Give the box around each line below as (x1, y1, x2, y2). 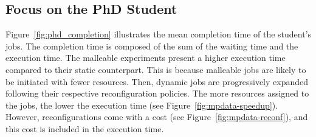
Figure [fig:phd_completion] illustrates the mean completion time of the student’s (5, 28, 312, 40)
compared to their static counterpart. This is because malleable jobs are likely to (5, 63, 306, 75)
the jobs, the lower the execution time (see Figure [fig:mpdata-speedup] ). (5, 98, 278, 111)
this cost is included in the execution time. (5, 122, 164, 135)
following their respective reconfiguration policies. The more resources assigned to (5, 87, 309, 100)
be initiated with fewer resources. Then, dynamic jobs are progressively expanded (5, 75, 309, 88)
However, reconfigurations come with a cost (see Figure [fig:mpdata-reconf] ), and (5, 110, 308, 123)
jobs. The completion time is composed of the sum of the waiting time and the (5, 39, 298, 52)
